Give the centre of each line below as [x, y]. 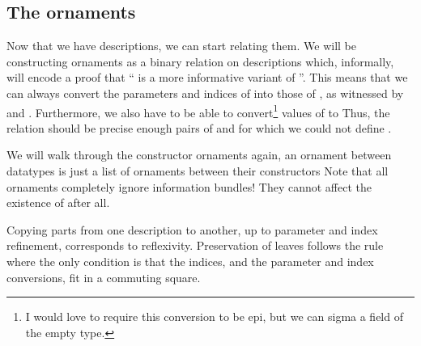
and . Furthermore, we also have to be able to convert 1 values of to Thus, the [198, 111]
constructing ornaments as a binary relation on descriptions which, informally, [200, 61]
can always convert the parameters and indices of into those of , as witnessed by [205, 93]
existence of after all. [58, 203]
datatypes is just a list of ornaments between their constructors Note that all [198, 171]
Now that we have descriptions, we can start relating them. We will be [181, 46]
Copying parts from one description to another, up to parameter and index [192, 229]
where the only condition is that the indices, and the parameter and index [190, 261]
